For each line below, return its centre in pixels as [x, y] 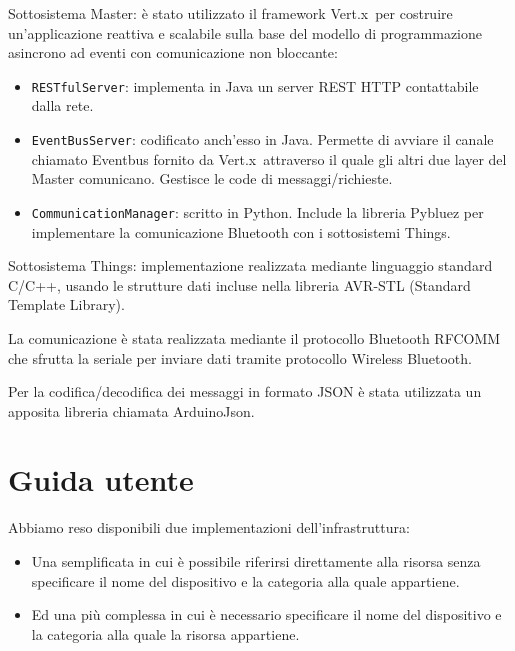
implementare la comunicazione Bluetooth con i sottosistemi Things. [241, 231]
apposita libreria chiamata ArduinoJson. [131, 410]
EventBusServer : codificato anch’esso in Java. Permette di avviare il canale [262, 139]
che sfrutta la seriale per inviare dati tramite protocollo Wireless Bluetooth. [240, 357]
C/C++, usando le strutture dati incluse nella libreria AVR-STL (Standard [239, 284]
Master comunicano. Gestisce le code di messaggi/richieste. [212, 178]
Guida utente [101, 479]
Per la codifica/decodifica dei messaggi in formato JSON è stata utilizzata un [245, 391]
